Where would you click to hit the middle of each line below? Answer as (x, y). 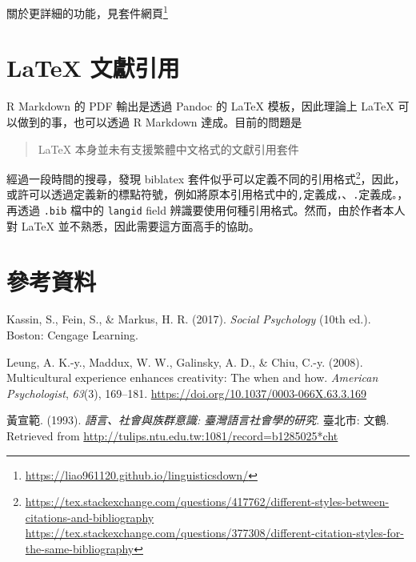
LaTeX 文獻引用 (93, 68)
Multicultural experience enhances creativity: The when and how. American (192, 377)
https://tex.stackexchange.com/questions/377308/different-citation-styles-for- (214, 533)
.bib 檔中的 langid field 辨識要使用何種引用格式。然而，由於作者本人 (224, 210)
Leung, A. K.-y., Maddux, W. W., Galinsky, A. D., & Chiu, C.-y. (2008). (185, 361)
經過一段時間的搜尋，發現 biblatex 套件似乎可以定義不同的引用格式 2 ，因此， (206, 177)
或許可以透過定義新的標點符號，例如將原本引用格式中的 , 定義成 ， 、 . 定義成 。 (202, 194)
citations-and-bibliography (90, 517)
